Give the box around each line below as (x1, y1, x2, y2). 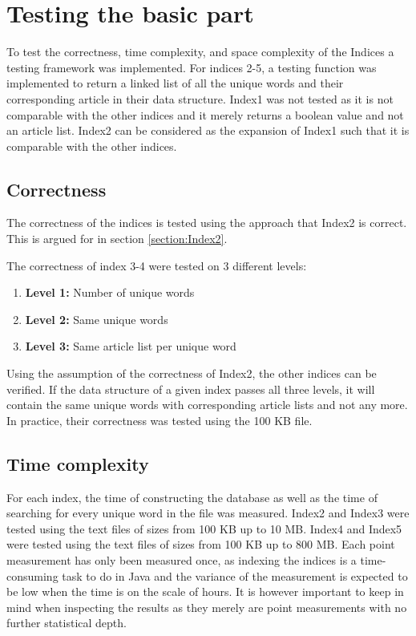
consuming (6, 567, 59, 584)
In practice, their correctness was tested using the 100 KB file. (6, 411, 313, 428)
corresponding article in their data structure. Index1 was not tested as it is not (6, 90, 394, 107)
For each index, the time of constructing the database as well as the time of (6, 488, 378, 505)
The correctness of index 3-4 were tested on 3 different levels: (6, 257, 307, 273)
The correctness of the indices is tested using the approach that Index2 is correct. (6, 214, 407, 231)
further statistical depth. (6, 614, 127, 631)
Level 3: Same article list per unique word (25, 338, 236, 354)
